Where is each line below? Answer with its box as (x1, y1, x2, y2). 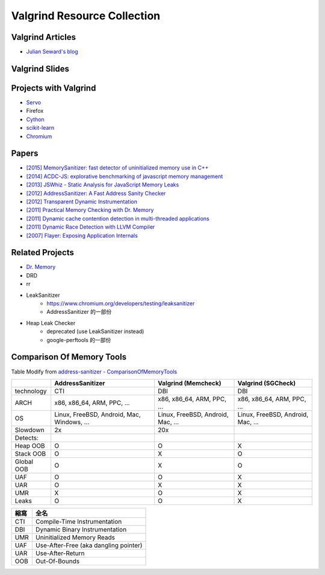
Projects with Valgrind (11, 83, 96, 93)
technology (14, 387, 48, 395)
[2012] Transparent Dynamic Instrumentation (26, 198, 138, 205)
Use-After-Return (35, 549, 85, 558)
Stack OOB (14, 450, 46, 458)
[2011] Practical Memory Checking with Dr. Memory (26, 206, 154, 214)
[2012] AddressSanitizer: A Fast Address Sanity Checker (26, 189, 166, 197)
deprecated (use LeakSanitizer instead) (46, 328, 144, 335)
